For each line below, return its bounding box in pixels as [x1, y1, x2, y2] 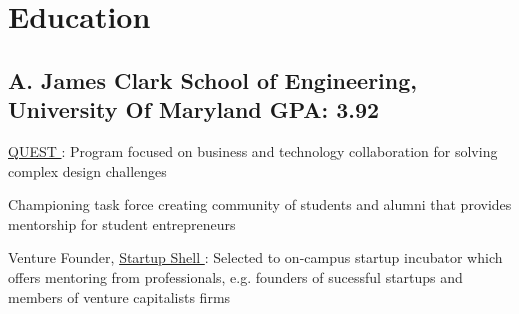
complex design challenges [8, 160, 167, 181]
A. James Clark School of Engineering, [8, 64, 418, 95]
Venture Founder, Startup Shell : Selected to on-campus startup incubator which [8, 247, 503, 268]
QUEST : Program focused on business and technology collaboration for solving [8, 140, 498, 161]
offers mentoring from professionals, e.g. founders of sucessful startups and [8, 266, 463, 287]
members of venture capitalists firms [8, 286, 231, 307]
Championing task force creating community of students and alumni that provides [8, 194, 512, 215]
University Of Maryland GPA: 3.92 [8, 94, 380, 125]
